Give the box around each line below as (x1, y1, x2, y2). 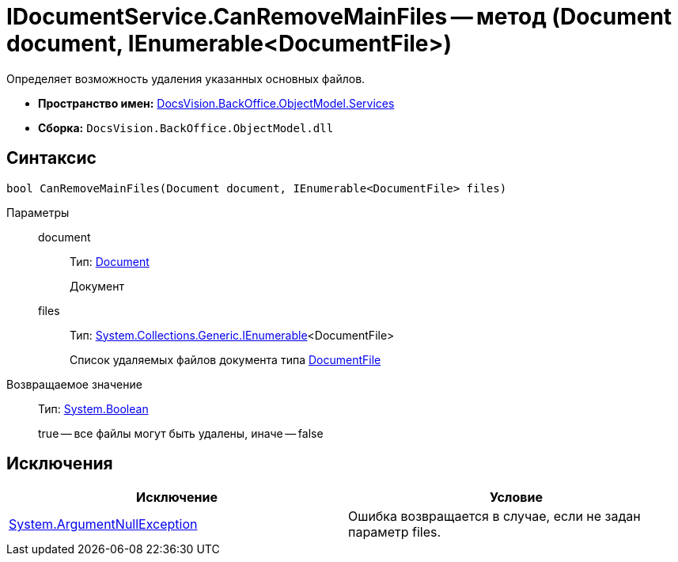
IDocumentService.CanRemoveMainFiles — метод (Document (6, 3, 672, 30)
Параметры (6, 205, 70, 219)
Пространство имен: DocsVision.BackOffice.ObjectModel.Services (38, 96, 395, 110)
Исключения (6, 454, 113, 474)
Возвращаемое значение (6, 377, 142, 391)
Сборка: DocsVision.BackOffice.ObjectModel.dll (38, 120, 334, 135)
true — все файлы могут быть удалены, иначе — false (38, 426, 324, 440)
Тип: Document (70, 254, 150, 268)
